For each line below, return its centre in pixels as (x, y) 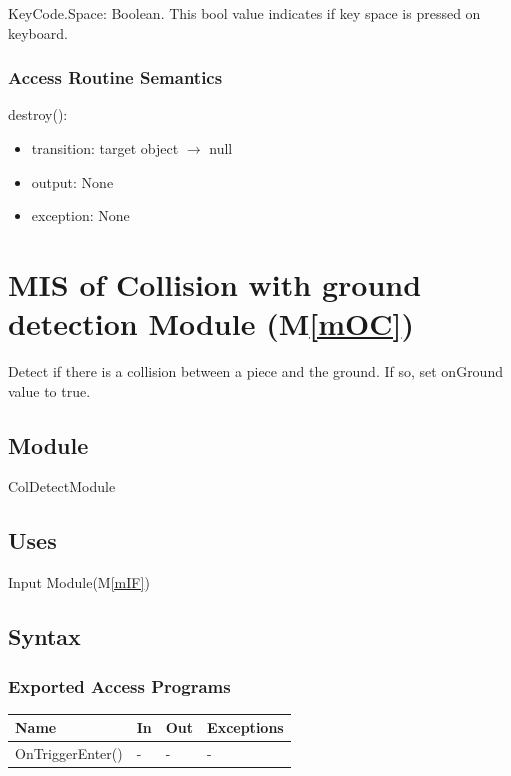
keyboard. (38, 32)
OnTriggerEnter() (69, 753)
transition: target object (105, 148)
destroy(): (38, 114)
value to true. (49, 390)
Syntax (44, 636)
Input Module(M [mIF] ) (79, 582)
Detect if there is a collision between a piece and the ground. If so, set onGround (255, 371)
